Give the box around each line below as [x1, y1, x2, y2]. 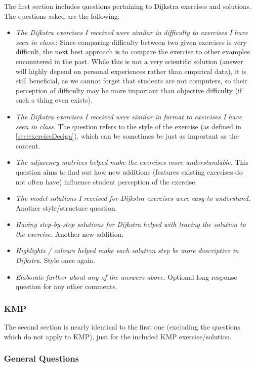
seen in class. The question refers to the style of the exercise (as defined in [15, 121, 242, 131]
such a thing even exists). [15, 95, 92, 105]
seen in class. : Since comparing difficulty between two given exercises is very [15, 37, 247, 47]
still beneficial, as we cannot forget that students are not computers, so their [15, 75, 248, 86]
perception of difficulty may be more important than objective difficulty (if [15, 85, 242, 95]
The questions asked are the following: [4, 10, 120, 21]
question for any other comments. [15, 281, 117, 292]
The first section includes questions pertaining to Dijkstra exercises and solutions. [4, 1, 252, 11]
